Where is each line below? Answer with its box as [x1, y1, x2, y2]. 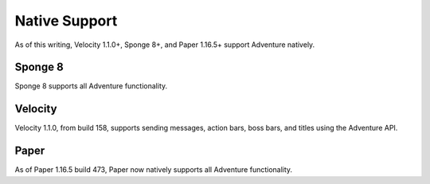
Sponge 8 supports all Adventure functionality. [14, 81, 168, 91]
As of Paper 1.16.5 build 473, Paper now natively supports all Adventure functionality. [14, 165, 293, 174]
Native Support [14, 12, 118, 29]
